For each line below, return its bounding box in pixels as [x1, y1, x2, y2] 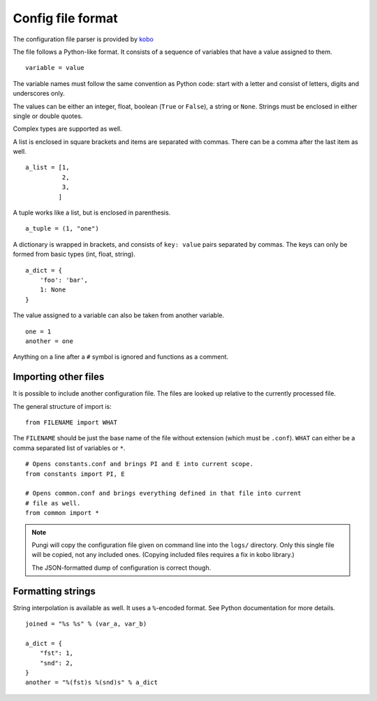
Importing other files [13, 371, 105, 383]
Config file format [13, 10, 118, 26]
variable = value [25, 64, 84, 72]
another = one [25, 337, 73, 345]
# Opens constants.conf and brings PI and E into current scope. [25, 460, 254, 468]
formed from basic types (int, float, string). [13, 250, 136, 259]
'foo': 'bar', [39, 276, 89, 284]
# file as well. [25, 499, 81, 507]
